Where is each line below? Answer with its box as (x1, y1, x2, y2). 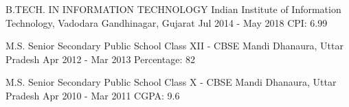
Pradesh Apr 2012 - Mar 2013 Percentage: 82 (5, 51, 195, 66)
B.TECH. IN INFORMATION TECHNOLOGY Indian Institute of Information (5, 2, 341, 16)
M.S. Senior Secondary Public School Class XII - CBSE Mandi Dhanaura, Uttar (5, 38, 344, 53)
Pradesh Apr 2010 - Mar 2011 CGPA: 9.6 (5, 88, 180, 102)
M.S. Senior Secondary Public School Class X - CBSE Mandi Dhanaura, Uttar (5, 75, 337, 89)
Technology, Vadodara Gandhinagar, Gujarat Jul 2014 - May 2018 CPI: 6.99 (5, 15, 328, 29)
